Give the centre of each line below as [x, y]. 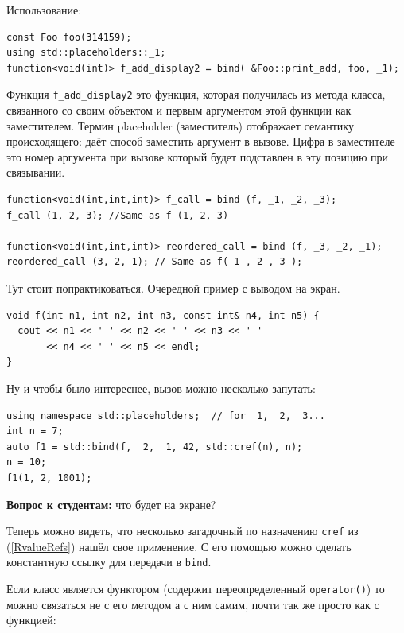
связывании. [36, 172]
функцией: [31, 620]
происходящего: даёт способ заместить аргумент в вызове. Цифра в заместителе [201, 141]
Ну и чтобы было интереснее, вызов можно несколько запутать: [161, 388]
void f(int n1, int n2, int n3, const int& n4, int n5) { [163, 315]
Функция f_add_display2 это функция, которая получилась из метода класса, [196, 94]
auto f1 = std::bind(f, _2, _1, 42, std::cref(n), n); [155, 447]
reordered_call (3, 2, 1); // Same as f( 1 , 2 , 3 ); [155, 262]
